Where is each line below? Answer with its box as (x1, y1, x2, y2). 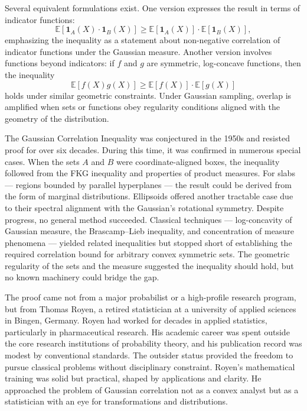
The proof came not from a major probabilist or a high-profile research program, (5, 291, 296, 303)
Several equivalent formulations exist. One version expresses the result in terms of (5, 2, 301, 14)
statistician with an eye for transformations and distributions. (5, 395, 228, 407)
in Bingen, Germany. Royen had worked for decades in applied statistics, (5, 314, 267, 326)
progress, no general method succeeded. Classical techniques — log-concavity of (5, 213, 292, 225)
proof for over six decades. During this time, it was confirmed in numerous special (5, 143, 301, 156)
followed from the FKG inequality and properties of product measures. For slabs (5, 167, 295, 179)
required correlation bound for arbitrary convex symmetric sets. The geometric (5, 248, 290, 260)
